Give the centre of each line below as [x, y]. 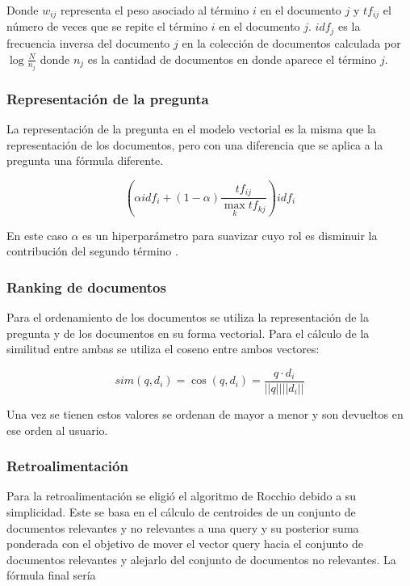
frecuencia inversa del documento [88, 42]
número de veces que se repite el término [107, 26]
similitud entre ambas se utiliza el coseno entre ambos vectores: [163, 349]
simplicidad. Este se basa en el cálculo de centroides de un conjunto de [181, 511]
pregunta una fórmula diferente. [85, 160]
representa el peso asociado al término [155, 10]
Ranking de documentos [86, 287]
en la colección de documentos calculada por [291, 42]
